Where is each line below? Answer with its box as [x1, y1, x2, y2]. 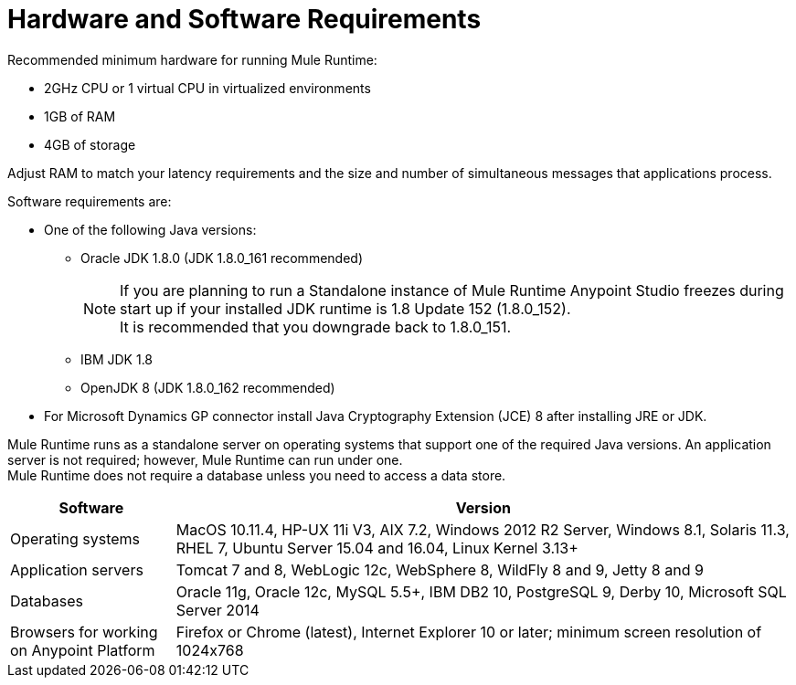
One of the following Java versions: [44, 221, 257, 237]
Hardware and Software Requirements [7, 4, 482, 35]
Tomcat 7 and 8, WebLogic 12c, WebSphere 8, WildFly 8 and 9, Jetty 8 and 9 [175, 560, 704, 579]
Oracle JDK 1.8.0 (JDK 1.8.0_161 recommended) [80, 249, 363, 266]
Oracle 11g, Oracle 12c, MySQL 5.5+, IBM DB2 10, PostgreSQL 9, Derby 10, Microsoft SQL [175, 582, 787, 601]
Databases [10, 591, 83, 610]
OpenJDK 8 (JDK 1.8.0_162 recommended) [80, 379, 335, 395]
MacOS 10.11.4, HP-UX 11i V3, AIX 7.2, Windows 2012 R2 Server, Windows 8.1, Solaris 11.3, [175, 520, 790, 539]
